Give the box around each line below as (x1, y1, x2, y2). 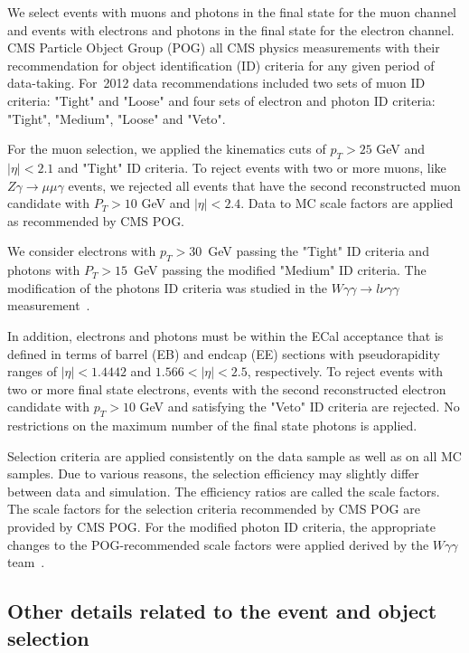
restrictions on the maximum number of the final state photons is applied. (7, 416, 417, 435)
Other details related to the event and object (7, 597, 437, 625)
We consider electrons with (7, 241, 156, 260)
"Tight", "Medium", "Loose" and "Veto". (7, 109, 226, 128)
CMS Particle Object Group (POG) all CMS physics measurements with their (7, 38, 440, 57)
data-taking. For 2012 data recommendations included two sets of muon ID (7, 73, 426, 92)
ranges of (7, 362, 57, 381)
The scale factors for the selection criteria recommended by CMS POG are (7, 499, 420, 518)
